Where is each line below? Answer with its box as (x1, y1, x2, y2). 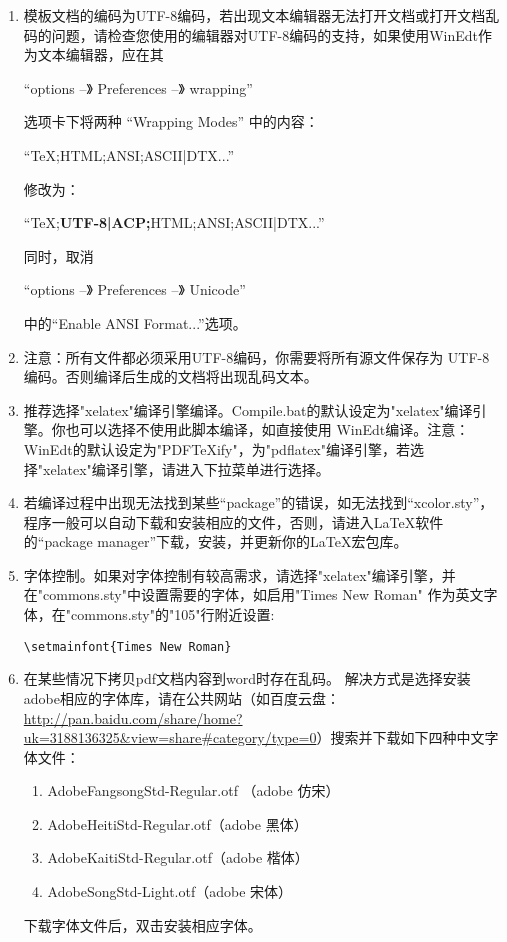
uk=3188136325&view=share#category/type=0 (23, 727, 317, 748)
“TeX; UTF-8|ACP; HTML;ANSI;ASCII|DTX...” (23, 212, 325, 233)
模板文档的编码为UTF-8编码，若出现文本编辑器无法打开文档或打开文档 (23, 5, 486, 25)
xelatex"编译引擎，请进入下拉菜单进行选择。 (43, 458, 330, 479)
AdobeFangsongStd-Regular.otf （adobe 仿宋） (47, 780, 340, 801)
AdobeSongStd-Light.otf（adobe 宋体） (47, 881, 293, 902)
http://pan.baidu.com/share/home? (23, 707, 243, 728)
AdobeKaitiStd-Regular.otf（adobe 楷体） (47, 847, 309, 868)
